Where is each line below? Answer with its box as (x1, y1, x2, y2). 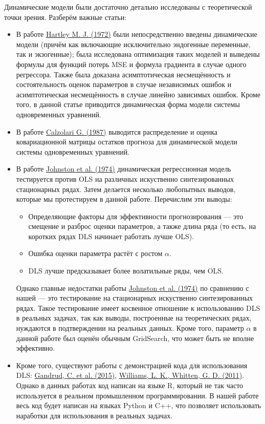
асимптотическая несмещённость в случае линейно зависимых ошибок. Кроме (16, 89, 261, 99)
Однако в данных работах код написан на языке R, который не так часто (16, 380, 244, 390)
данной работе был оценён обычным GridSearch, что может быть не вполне (16, 332, 254, 343)
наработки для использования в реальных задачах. (16, 410, 173, 420)
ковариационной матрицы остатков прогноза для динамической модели (16, 136, 237, 147)
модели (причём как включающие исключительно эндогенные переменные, (16, 38, 251, 49)
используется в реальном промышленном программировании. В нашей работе (16, 390, 259, 400)
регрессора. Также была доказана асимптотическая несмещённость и (16, 69, 231, 79)
